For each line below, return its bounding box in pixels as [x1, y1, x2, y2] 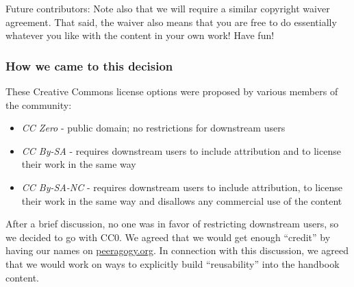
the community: [5, 97, 72, 112]
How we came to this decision [5, 57, 173, 74]
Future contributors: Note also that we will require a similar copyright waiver [5, 1, 330, 15]
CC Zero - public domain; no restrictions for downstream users [21, 121, 286, 135]
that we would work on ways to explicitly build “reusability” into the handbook [5, 256, 340, 271]
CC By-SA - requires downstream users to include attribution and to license [21, 143, 341, 158]
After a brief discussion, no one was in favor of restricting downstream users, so [5, 216, 339, 231]
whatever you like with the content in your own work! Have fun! [5, 28, 275, 42]
